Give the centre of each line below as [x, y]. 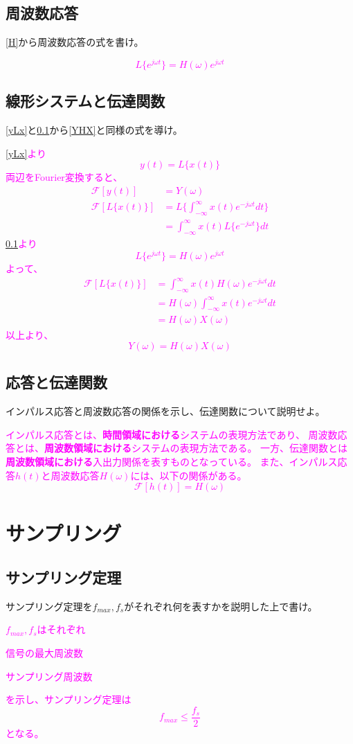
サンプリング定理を [49, 606]
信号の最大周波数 [44, 653]
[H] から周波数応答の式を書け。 [75, 42]
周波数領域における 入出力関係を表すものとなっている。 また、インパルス [172, 462]
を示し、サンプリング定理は [69, 699]
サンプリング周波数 [49, 676]
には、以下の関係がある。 [189, 475]
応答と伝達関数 [56, 382]
